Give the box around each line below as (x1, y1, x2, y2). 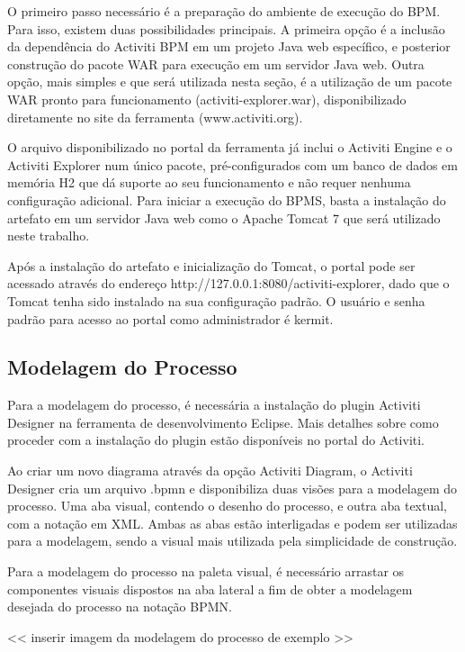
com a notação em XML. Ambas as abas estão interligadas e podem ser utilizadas (7, 513, 458, 532)
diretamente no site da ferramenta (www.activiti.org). (7, 107, 303, 126)
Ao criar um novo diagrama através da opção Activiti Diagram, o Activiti (7, 461, 413, 480)
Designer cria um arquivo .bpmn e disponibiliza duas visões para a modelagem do (7, 478, 458, 497)
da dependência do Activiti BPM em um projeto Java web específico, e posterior (7, 37, 451, 56)
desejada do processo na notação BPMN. (7, 597, 232, 616)
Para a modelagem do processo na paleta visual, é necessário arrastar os (7, 562, 405, 581)
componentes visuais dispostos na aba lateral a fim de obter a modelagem (7, 579, 413, 598)
